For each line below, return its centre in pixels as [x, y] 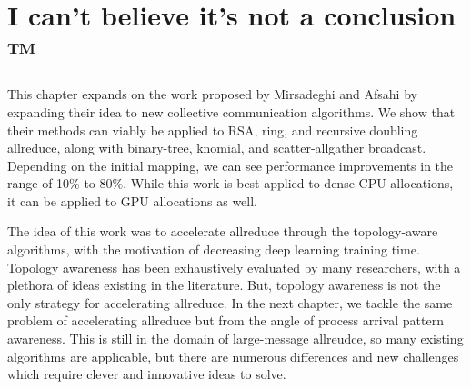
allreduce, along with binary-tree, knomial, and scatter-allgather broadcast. [217, 148]
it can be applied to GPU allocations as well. [133, 200]
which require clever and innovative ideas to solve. [147, 374]
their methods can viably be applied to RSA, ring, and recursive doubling [213, 130]
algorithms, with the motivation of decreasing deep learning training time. [214, 249]
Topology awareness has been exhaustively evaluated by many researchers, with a [234, 267]
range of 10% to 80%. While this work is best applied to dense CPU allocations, [230, 183]
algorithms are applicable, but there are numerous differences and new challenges [233, 356]
